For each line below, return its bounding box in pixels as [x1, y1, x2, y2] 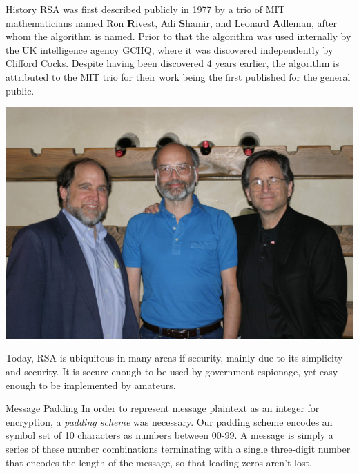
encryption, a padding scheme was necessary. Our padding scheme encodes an [6, 414, 333, 428]
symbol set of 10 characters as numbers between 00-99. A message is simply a [6, 428, 333, 442]
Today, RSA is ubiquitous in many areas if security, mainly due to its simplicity [6, 350, 343, 365]
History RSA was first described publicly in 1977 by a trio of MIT [6, 2, 285, 16]
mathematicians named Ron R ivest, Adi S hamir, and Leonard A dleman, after [6, 15, 337, 30]
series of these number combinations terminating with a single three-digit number [6, 441, 351, 455]
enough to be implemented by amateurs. [6, 377, 176, 392]
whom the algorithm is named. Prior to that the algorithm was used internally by [6, 29, 351, 43]
